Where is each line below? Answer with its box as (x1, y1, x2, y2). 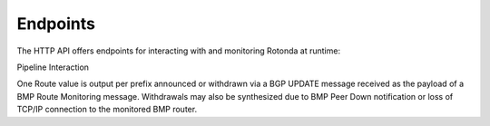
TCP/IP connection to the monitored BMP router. (16, 104, 198, 115)
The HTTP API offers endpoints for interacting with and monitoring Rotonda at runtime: (16, 45, 340, 56)
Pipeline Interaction (16, 62, 90, 73)
